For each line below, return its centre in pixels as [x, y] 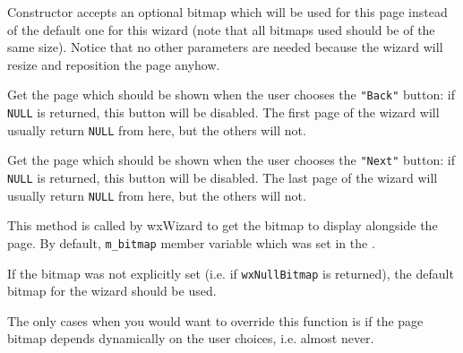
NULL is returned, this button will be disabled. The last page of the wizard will [223, 177]
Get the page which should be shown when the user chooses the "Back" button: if [231, 95]
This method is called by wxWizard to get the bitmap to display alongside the [223, 225]
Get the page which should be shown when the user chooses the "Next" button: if [231, 160]
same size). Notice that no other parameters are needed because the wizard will [225, 47]
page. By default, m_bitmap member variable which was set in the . [191, 242]
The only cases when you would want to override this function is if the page [215, 320]
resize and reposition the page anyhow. [114, 64]
